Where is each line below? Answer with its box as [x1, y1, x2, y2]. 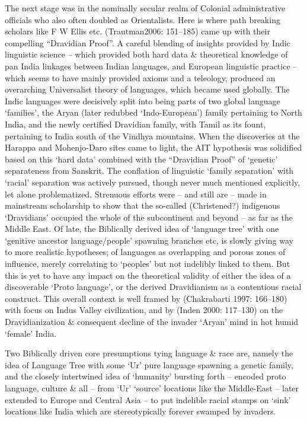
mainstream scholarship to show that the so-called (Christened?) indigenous [5, 199, 280, 212]
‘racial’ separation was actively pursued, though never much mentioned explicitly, [5, 176, 300, 188]
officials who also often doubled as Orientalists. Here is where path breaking [5, 13, 280, 25]
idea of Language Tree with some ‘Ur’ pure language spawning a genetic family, [5, 358, 293, 371]
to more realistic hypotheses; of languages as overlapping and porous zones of [5, 245, 286, 258]
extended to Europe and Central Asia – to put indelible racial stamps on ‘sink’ [5, 393, 291, 406]
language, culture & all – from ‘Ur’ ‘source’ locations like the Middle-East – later [5, 382, 299, 394]
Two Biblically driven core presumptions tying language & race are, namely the [5, 347, 293, 359]
